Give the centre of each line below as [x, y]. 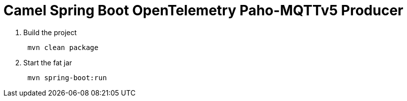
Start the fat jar [48, 62]
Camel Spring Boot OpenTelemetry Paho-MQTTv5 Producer [203, 10]
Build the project [50, 32]
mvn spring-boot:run [67, 77]
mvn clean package [63, 47]
